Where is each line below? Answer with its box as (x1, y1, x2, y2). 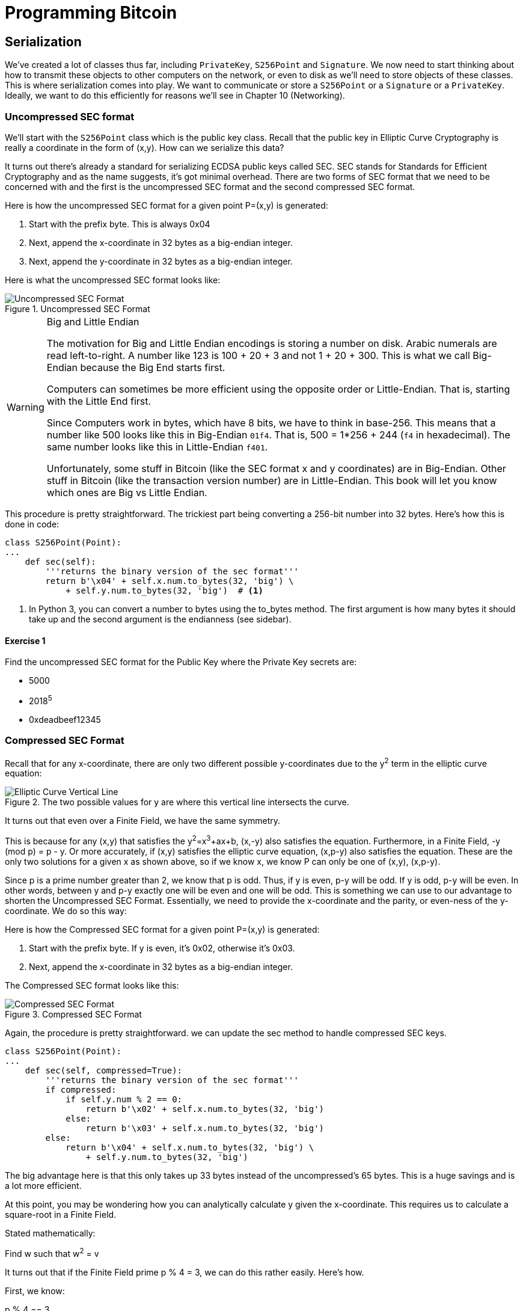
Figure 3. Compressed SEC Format (5, 1009, 142, 1019)
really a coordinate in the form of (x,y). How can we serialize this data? (5, 142, 284, 153)
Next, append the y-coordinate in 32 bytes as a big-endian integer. (29, 256, 293, 266)
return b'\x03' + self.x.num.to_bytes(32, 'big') (85, 1123, 325, 1133)
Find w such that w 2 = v (5, 1246, 99, 1259)
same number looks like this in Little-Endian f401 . (46, 440, 268, 453)
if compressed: (45, 1084, 117, 1095)
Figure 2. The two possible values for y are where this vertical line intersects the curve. (5, 797, 349, 808)
